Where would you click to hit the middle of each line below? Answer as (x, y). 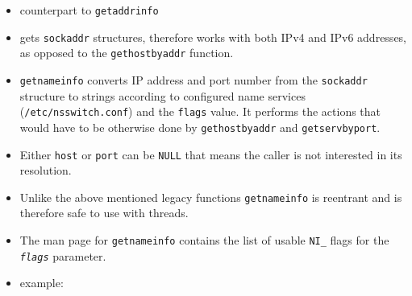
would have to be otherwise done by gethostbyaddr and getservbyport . (200, 127)
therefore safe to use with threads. (104, 213)
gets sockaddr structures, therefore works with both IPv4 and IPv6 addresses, (213, 37)
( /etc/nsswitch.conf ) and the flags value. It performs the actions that (200, 111)
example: (42, 283)
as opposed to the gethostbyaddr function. (127, 53)
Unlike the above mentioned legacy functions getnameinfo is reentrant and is (211, 197)
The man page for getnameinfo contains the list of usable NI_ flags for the (204, 240)
